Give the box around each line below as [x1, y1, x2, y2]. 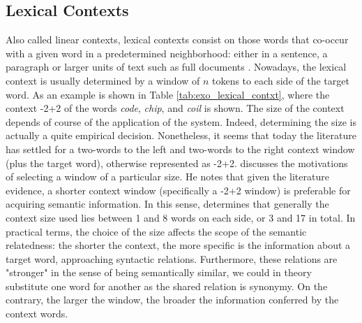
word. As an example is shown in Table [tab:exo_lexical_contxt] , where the [6, 87, 330, 101]
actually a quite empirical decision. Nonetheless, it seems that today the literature [6, 128, 356, 143]
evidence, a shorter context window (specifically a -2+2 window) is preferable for [6, 182, 351, 197]
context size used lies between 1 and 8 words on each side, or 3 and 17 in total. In [6, 210, 356, 224]
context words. [6, 306, 68, 321]
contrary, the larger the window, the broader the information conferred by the [6, 292, 339, 307]
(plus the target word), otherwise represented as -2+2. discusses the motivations [6, 155, 348, 170]
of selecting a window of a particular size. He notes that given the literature [6, 169, 329, 184]
